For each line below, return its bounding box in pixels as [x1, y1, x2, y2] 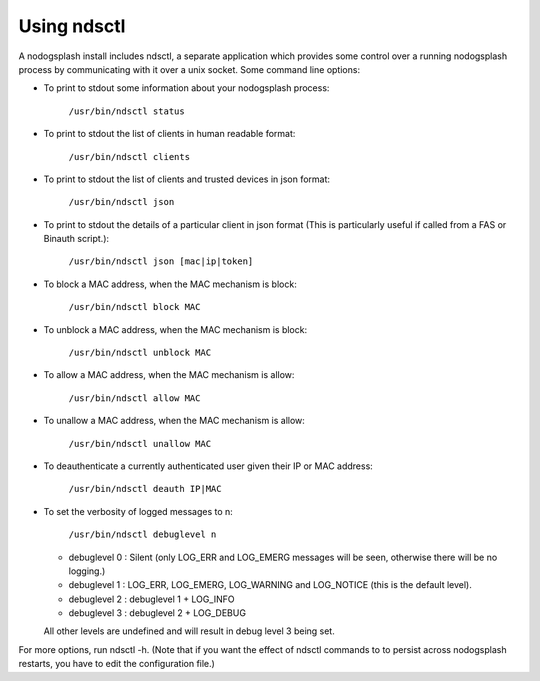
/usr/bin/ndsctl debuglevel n [68, 529, 217, 540]
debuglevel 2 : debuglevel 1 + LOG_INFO [68, 593, 235, 605]
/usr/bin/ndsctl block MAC [68, 301, 201, 313]
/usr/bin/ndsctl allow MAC [68, 392, 201, 404]
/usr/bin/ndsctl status [68, 105, 185, 117]
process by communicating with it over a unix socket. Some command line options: [18, 63, 360, 75]
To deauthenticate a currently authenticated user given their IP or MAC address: [43, 460, 374, 472]
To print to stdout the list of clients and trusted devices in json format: [43, 173, 330, 185]
